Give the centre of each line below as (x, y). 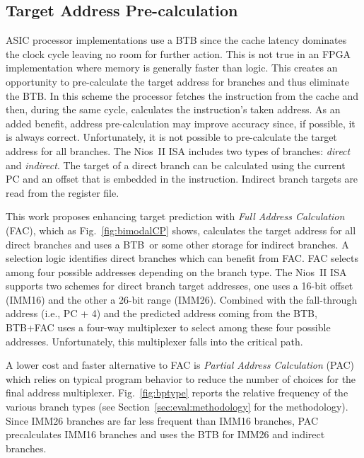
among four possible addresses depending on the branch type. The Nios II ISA (176, 271)
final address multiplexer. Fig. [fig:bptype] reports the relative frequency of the (177, 393)
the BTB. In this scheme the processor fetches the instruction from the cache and (182, 95)
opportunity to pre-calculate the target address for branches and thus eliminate (177, 81)
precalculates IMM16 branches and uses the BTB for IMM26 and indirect (165, 434)
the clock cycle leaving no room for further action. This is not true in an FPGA (178, 53)
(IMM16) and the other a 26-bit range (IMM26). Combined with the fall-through (182, 299)
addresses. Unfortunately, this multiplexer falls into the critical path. (154, 341)
